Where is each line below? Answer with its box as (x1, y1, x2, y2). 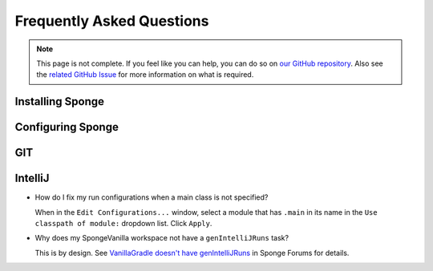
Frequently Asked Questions (14, 12, 209, 30)
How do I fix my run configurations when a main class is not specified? (34, 192, 269, 202)
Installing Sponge (14, 95, 104, 108)
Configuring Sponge (14, 120, 119, 134)
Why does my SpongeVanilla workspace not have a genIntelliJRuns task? (34, 233, 289, 243)
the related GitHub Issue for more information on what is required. (36, 70, 254, 79)
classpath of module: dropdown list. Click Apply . (34, 219, 212, 229)
